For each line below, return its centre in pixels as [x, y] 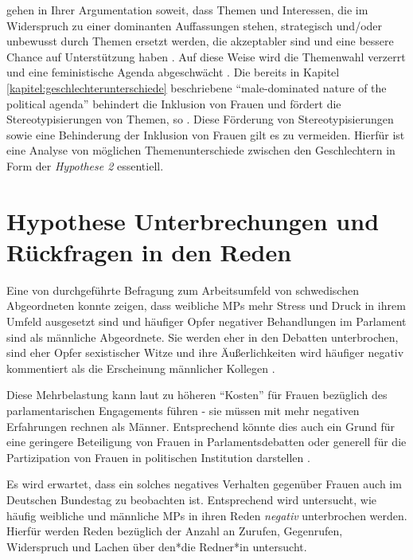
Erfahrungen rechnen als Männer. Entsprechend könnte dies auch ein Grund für [201, 426]
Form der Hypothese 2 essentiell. [85, 165]
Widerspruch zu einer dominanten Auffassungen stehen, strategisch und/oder [195, 25]
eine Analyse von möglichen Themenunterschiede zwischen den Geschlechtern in [201, 150]
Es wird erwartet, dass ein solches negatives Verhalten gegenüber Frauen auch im [204, 484]
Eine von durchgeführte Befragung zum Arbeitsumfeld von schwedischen [183, 290]
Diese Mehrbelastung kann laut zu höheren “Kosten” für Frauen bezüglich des [197, 395]
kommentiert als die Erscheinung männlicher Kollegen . [141, 368]
